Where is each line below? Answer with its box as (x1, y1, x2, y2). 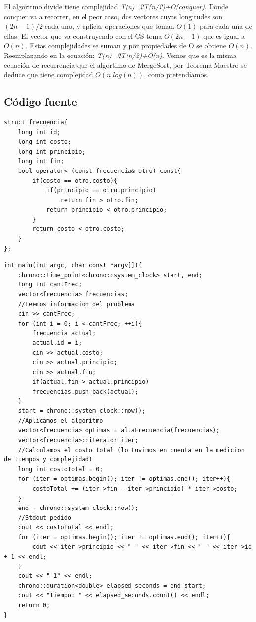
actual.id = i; (32, 339, 82, 347)
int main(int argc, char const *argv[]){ (4, 262, 142, 269)
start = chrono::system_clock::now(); (18, 407, 146, 415)
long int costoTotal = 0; (18, 465, 103, 473)
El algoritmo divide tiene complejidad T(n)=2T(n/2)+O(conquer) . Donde (4, 1, 229, 11)
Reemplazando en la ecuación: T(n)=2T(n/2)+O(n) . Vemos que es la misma (4, 50, 237, 60)
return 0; (18, 602, 50, 609)
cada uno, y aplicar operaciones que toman (44, 21, 174, 31)
